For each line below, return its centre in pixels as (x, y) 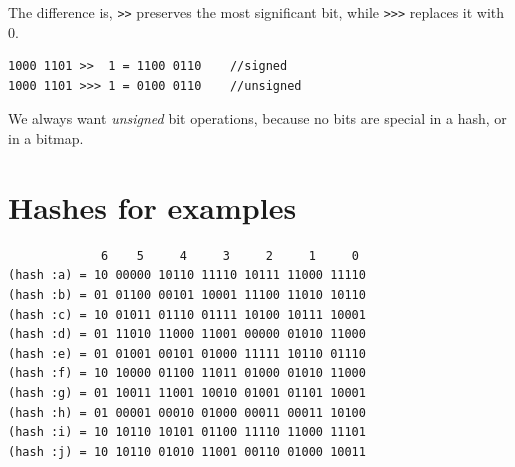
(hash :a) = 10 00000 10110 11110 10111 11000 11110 (187, 275)
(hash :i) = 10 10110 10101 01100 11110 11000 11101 (187, 432)
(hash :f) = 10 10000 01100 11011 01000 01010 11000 (187, 373)
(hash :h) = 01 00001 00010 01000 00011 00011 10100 (187, 412)
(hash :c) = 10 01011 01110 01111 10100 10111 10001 (187, 314)
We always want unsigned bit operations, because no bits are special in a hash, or (257, 118)
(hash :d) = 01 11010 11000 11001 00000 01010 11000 (187, 334)
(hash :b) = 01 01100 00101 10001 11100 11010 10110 (187, 294)
